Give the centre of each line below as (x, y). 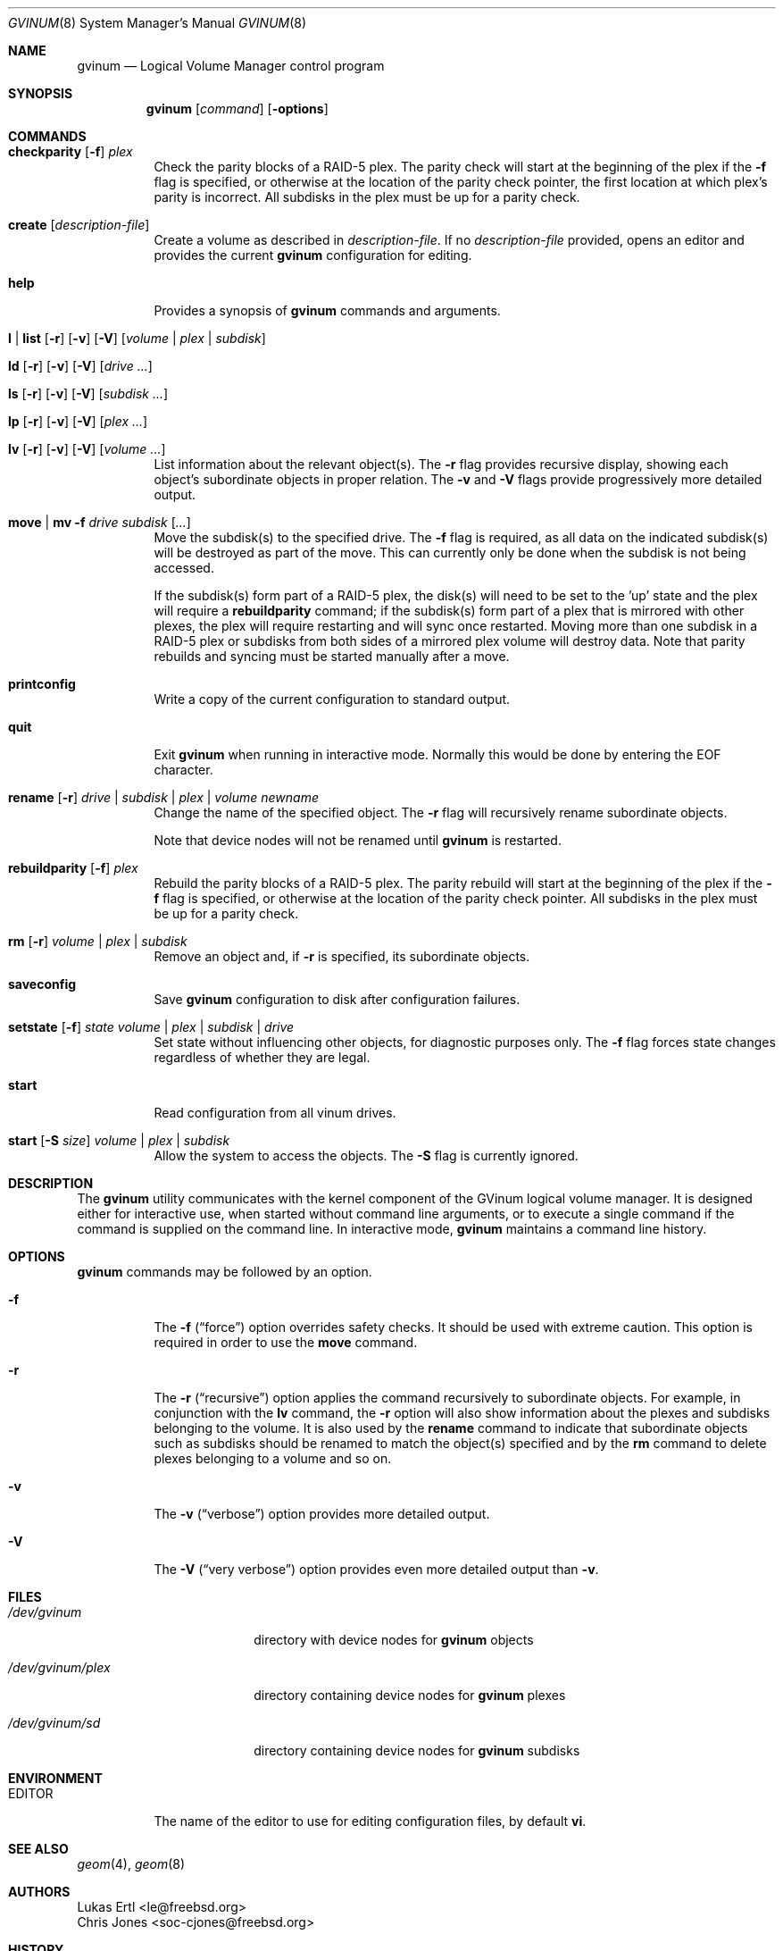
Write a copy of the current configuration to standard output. (332, 699)
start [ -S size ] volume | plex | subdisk (119, 1140)
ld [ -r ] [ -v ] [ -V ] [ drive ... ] (80, 366)
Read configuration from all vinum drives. (275, 1113)
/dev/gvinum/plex (59, 1667)
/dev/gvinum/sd (54, 1723)
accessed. (184, 568)
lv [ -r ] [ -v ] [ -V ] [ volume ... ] (87, 449)
